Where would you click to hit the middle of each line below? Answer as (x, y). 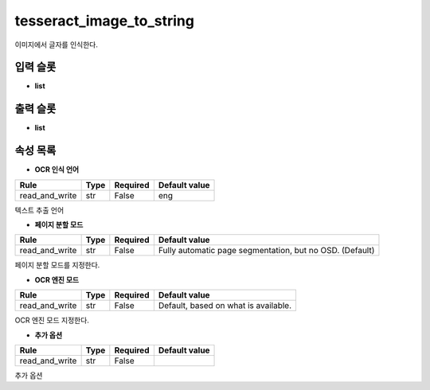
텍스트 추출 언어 (39, 210)
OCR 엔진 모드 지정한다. (52, 320)
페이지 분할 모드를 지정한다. (57, 265)
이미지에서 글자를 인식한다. (57, 45)
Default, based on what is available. (225, 306)
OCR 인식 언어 (57, 170)
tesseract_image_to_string (105, 21)
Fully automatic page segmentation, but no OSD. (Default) (266, 251)
